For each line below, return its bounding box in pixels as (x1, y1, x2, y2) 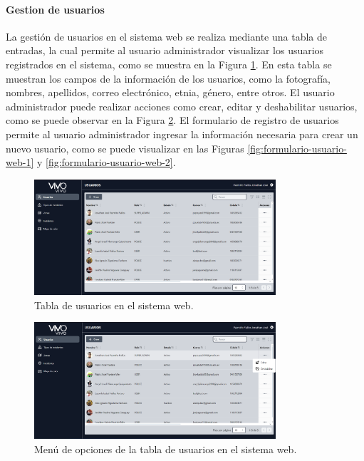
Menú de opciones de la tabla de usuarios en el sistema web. (34, 441, 297, 456)
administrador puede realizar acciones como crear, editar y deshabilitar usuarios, (6, 98, 358, 113)
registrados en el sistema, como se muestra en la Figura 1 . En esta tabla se (6, 56, 332, 71)
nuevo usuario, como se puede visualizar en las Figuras (6, 140, 244, 155)
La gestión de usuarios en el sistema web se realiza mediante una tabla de (6, 29, 327, 43)
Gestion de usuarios (6, 1, 105, 16)
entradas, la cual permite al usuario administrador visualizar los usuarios (6, 43, 324, 58)
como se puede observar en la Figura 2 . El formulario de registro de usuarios (6, 113, 339, 128)
